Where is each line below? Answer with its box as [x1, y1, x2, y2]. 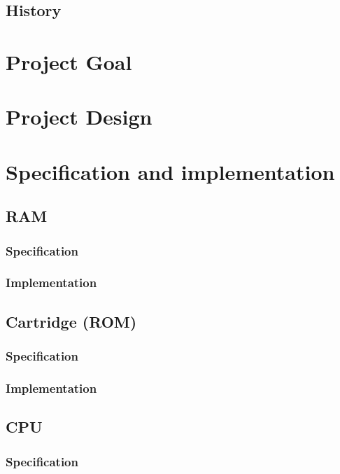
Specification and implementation [6, 157, 335, 186]
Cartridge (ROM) [6, 310, 137, 332]
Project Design [6, 102, 153, 131]
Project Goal [6, 47, 132, 76]
